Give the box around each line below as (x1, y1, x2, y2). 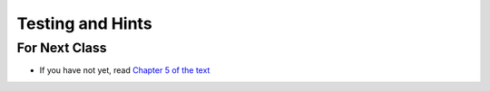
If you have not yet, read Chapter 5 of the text (39, 65, 211, 76)
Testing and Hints (16, 14, 153, 33)
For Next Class (16, 40, 108, 56)
